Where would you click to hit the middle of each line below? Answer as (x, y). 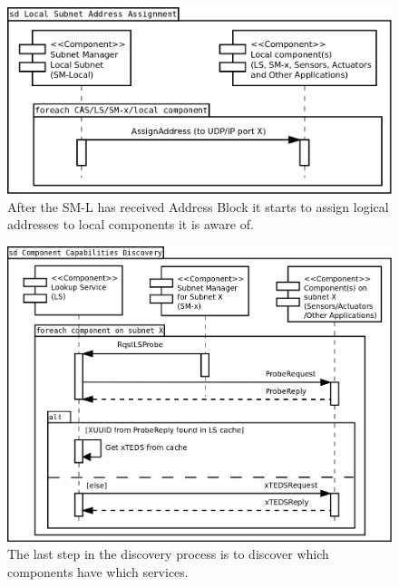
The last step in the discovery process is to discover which (168, 554)
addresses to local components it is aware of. (131, 224)
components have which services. (98, 571)
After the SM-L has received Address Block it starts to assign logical (198, 206)
